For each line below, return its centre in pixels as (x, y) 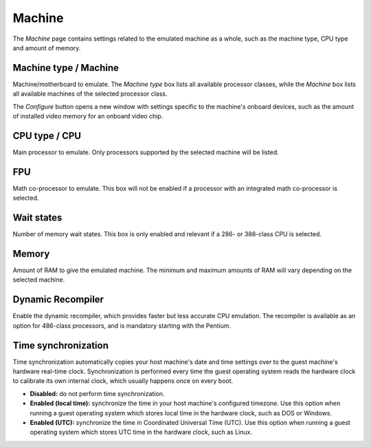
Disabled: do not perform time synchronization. (97, 393)
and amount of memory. (47, 48)
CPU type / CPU (47, 135)
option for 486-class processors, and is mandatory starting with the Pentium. (122, 325)
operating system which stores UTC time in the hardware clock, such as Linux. (141, 432)
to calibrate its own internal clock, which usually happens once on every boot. (123, 381)
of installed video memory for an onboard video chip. (88, 116)
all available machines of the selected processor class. (90, 94)
